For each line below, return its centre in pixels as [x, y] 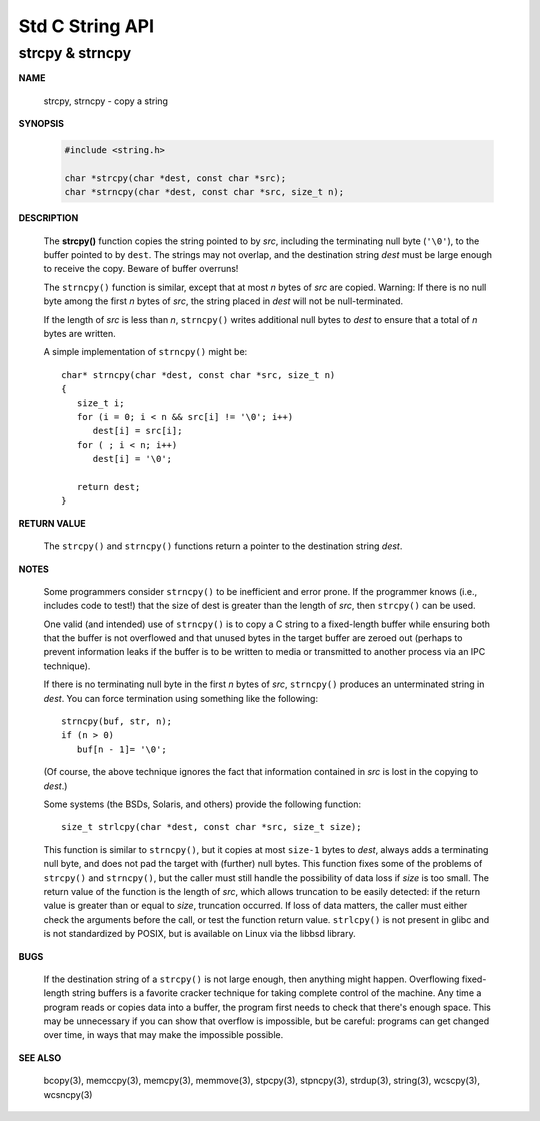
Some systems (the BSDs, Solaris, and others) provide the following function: [202, 804]
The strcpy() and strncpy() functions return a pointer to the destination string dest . [223, 546]
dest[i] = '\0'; [132, 459]
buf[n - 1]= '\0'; [121, 749]
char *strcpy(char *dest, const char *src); [175, 178]
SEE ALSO [40, 1057]
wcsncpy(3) [68, 1094]
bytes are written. [80, 334]
